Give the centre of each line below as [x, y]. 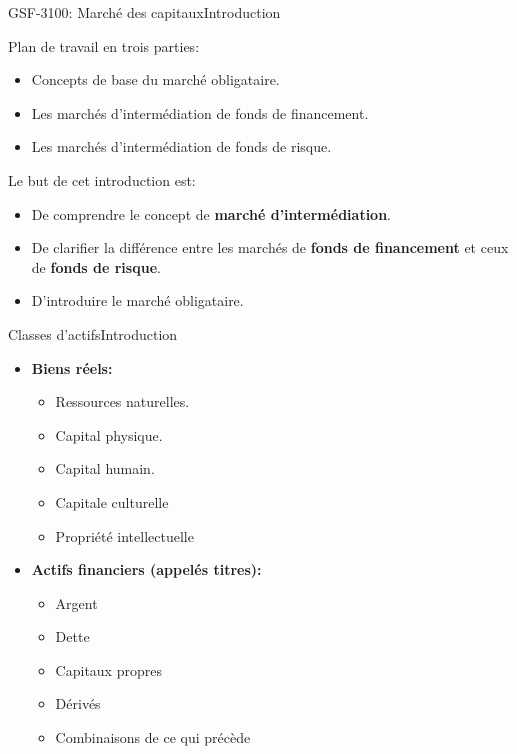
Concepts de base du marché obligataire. [155, 79]
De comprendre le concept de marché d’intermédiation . [211, 213]
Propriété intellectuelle [124, 535]
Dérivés [78, 703]
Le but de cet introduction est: [102, 179]
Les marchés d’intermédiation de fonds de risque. [181, 146]
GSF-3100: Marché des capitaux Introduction [144, 12]
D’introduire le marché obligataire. [137, 300]
